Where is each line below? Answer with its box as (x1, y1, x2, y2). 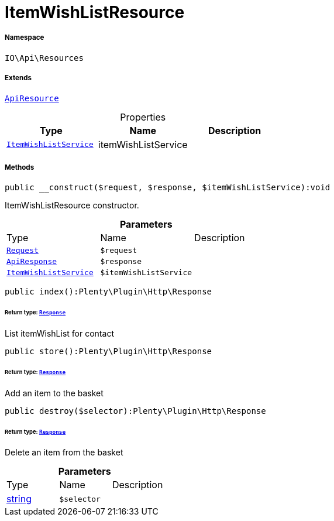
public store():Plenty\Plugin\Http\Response (5, 347, 212, 357)
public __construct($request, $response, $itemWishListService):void (5, 183, 330, 193)
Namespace (5, 33, 44, 42)
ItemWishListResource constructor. (5, 200, 139, 211)
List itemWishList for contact (5, 328, 114, 339)
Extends (5, 74, 32, 83)
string (6, 493, 32, 505)
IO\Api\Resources (5, 53, 84, 63)
